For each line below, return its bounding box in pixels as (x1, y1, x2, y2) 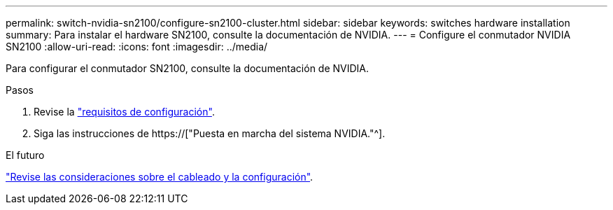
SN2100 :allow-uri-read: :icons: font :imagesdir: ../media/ (6, 41, 268, 52)
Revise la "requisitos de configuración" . (34, 106, 215, 118)
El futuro (6, 149, 45, 161)
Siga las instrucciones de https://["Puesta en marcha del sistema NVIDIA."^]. (34, 127, 386, 139)
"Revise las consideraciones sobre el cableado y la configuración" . (6, 171, 313, 183)
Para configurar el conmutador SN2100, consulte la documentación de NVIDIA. (6, 62, 369, 74)
